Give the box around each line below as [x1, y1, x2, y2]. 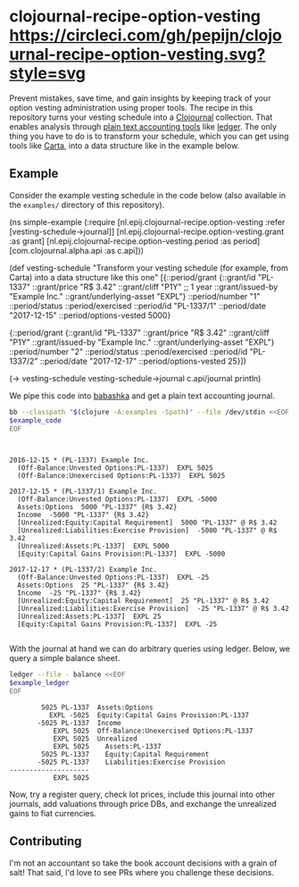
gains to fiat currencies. [9, 808, 96, 818]
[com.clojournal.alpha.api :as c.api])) [9, 245, 145, 255]
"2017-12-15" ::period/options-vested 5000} [9, 310, 171, 321]
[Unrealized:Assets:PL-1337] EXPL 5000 [17, 542, 170, 551]
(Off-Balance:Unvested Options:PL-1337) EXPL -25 [17, 573, 210, 582]
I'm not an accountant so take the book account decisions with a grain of [9, 858, 278, 868]
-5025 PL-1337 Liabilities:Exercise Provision [37, 757, 226, 766]
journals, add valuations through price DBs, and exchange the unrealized [9, 799, 277, 809]
